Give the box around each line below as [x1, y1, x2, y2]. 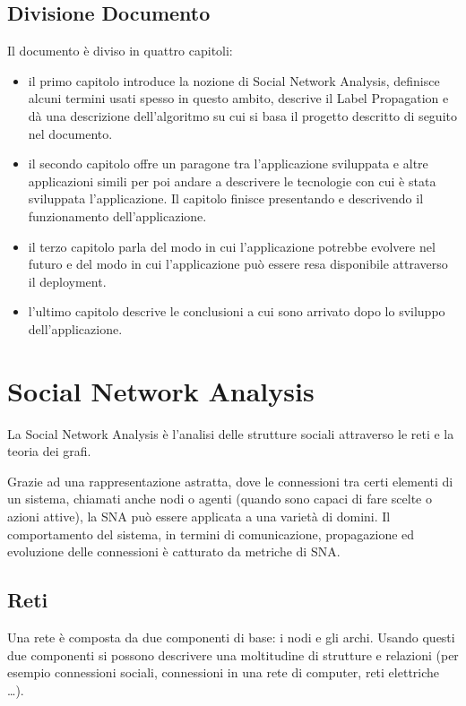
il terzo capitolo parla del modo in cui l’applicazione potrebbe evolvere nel [28, 237, 436, 255]
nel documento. [28, 124, 113, 142]
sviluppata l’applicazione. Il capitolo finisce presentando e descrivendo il [28, 189, 424, 208]
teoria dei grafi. [7, 442, 91, 461]
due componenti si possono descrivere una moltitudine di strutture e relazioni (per [7, 645, 459, 664]
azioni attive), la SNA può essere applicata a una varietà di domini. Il [7, 507, 391, 526]
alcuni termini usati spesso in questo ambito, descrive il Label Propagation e [28, 89, 449, 108]
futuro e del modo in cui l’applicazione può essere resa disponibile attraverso [28, 254, 448, 273]
